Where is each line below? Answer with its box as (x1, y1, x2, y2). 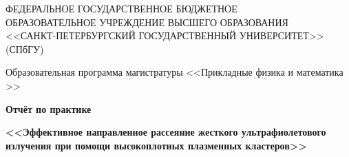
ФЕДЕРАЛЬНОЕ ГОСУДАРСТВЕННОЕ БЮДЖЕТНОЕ (6, 1, 237, 15)
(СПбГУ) (6, 41, 44, 56)
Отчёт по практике (6, 101, 92, 116)
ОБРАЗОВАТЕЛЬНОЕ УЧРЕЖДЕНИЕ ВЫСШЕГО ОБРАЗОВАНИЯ (6, 14, 288, 29)
